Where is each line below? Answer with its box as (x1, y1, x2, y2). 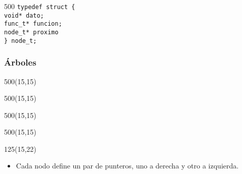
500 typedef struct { (4, 1, 75, 11)
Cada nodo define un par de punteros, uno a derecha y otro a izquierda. (16, 160, 239, 171)
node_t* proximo (4, 28, 59, 36)
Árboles (4, 56, 36, 69)
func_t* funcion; (4, 20, 62, 28)
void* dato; (4, 12, 44, 19)
